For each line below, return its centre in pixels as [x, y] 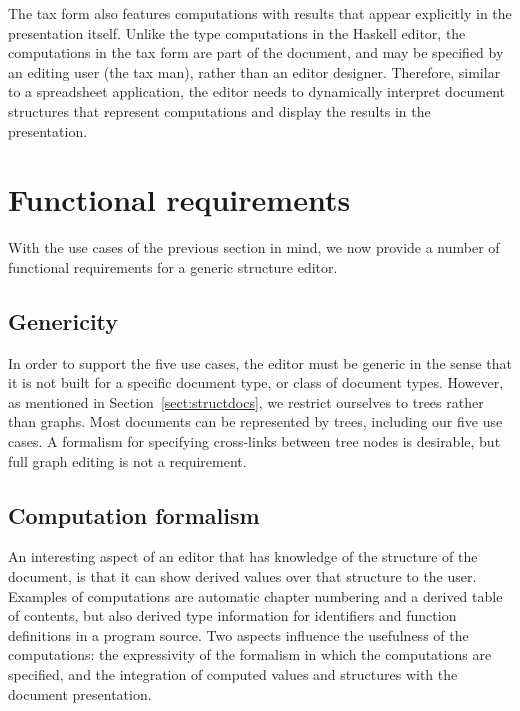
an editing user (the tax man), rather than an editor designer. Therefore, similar [254, 71]
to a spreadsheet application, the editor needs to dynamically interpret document [257, 91]
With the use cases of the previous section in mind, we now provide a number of [254, 247]
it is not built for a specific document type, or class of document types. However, [256, 382]
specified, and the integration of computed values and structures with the [233, 674]
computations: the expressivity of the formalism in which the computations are [250, 654]
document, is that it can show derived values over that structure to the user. [242, 576]
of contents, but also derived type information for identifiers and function [232, 615]
